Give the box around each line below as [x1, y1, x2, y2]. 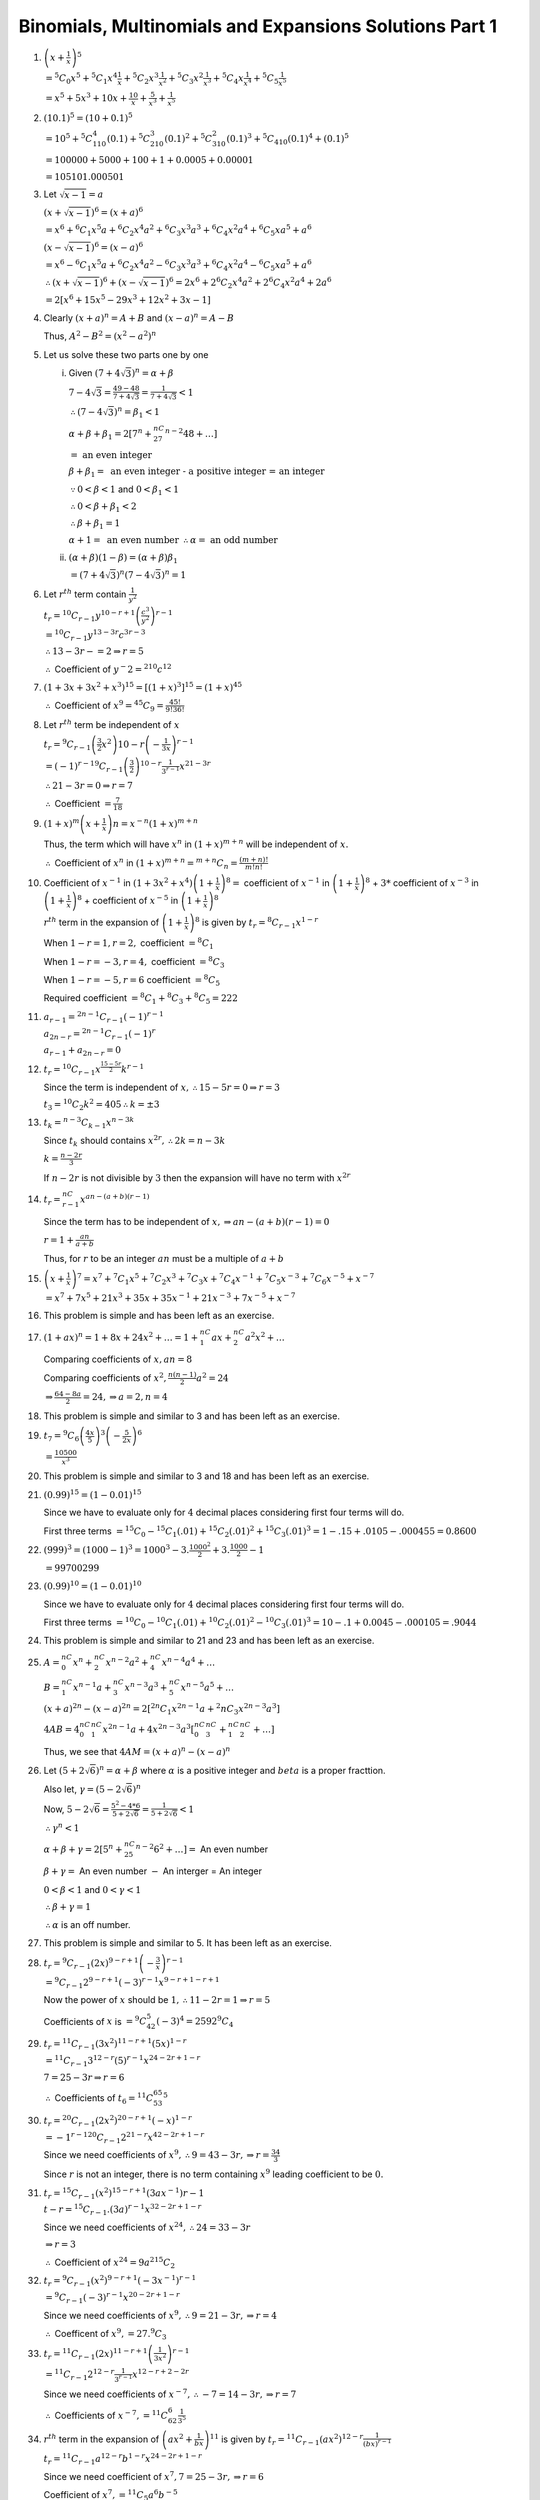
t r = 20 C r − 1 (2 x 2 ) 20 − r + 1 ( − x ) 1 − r [43, 2113, 192, 2129]
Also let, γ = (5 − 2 [43, 1783, 122, 1795]
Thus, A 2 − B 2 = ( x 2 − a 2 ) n [43, 329, 157, 342]
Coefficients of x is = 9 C [43, 2014, 147, 2027]
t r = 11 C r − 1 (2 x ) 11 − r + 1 [43, 2346, 148, 2362]
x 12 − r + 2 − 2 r [131, 2367, 190, 2380]
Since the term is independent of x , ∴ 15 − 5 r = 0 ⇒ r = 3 [43, 1081, 280, 1093]
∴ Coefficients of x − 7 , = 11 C [45, 2408, 169, 2421]
